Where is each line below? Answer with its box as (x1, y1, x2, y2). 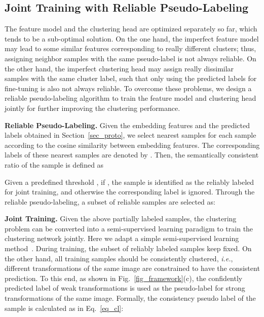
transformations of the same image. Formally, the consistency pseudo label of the (5, 293, 256, 303)
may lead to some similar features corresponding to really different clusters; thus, (5, 43, 256, 54)
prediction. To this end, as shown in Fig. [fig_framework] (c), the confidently (5, 272, 243, 283)
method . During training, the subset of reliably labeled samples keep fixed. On (5, 243, 252, 254)
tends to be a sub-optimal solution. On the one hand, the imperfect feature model (5, 33, 259, 44)
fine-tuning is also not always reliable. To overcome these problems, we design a (5, 83, 252, 93)
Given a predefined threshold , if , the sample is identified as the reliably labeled (5, 176, 254, 187)
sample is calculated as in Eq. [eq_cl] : (5, 302, 124, 313)
